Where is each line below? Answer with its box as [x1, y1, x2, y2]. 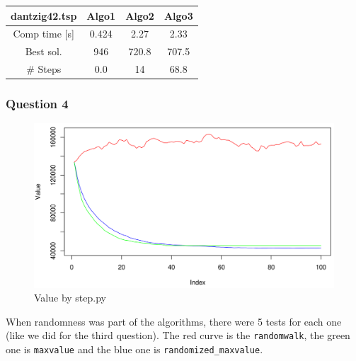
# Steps [26, 62, 62, 76]
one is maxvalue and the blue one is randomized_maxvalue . [6, 342, 263, 357]
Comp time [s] [13, 26, 74, 41]
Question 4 [6, 95, 69, 113]
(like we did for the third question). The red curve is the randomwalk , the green [6, 328, 350, 343]
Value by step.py [34, 290, 106, 305]
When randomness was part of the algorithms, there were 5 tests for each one [6, 314, 342, 328]
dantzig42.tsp [11, 8, 77, 23]
